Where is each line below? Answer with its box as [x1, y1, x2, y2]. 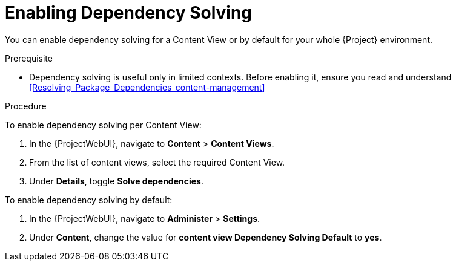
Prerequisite [5, 53, 53, 63]
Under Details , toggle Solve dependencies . [29, 175, 204, 186]
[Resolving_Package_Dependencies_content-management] [29, 82, 265, 92]
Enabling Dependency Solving [5, 2, 253, 23]
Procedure [5, 100, 47, 111]
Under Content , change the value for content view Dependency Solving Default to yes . [29, 232, 382, 242]
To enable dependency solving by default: [5, 194, 173, 205]
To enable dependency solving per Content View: [5, 119, 202, 130]
